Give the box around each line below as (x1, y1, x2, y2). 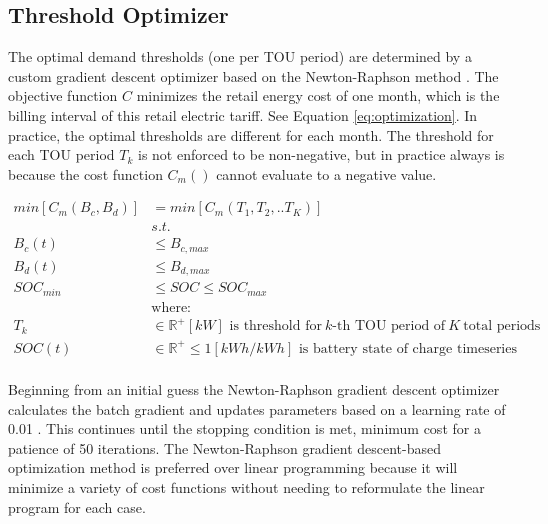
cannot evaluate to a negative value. (216, 163, 437, 184)
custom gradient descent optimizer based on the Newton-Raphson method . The (8, 65, 499, 86)
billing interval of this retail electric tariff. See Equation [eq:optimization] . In (8, 104, 478, 125)
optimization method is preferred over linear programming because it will (8, 457, 458, 478)
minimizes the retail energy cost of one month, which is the (136, 85, 500, 106)
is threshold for (229, 319, 322, 334)
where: (151, 300, 192, 315)
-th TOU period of (332, 319, 446, 334)
